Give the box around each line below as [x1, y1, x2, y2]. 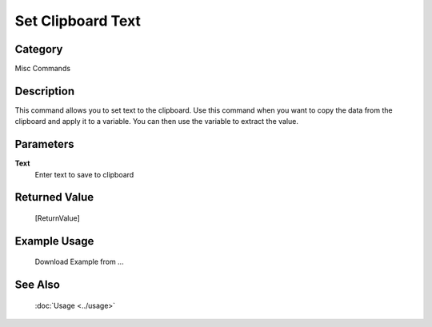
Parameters [14, 138, 74, 151]
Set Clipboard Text [14, 12, 142, 30]
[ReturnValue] [34, 213, 80, 223]
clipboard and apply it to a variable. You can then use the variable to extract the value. [14, 117, 299, 126]
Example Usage [14, 234, 94, 248]
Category [14, 42, 63, 56]
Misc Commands [14, 64, 71, 74]
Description [14, 84, 75, 98]
